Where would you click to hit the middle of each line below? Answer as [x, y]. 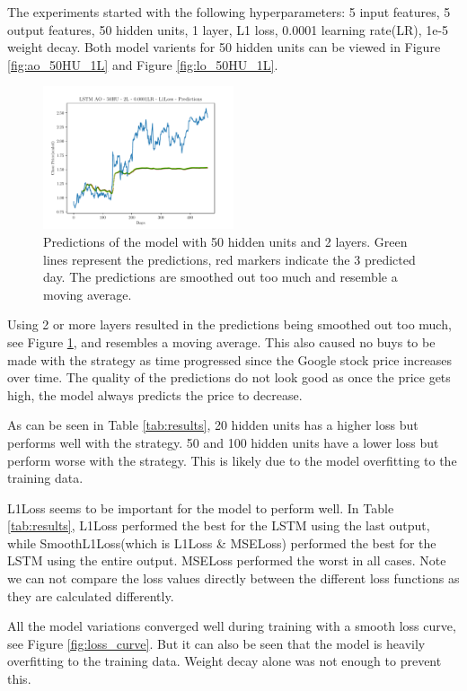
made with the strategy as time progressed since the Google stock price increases [230, 359]
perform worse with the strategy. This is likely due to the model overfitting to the [232, 460]
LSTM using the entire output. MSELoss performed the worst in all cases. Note [227, 560]
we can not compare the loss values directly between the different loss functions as [233, 578]
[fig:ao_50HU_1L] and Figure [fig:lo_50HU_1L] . [143, 64]
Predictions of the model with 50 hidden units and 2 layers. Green [225, 241]
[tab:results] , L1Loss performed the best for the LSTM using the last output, [219, 525]
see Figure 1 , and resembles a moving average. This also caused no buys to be [221, 341]
